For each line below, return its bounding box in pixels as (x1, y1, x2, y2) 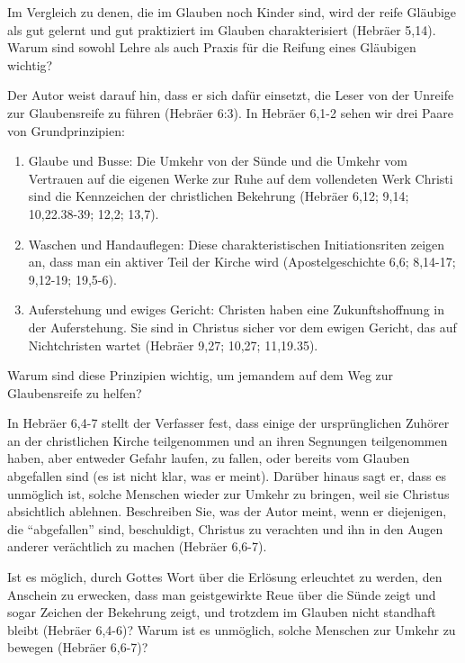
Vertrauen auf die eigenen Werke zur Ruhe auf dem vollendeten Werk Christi (28, 168, 453, 187)
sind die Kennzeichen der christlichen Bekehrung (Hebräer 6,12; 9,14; (28, 186, 409, 205)
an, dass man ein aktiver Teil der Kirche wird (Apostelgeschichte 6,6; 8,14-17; (28, 252, 456, 271)
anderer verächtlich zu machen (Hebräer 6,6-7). (7, 537, 267, 556)
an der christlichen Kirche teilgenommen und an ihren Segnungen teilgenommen (7, 431, 448, 450)
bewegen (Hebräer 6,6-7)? (7, 638, 148, 657)
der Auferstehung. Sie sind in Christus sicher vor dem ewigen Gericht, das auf (28, 317, 457, 336)
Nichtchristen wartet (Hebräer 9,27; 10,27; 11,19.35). (28, 335, 318, 354)
